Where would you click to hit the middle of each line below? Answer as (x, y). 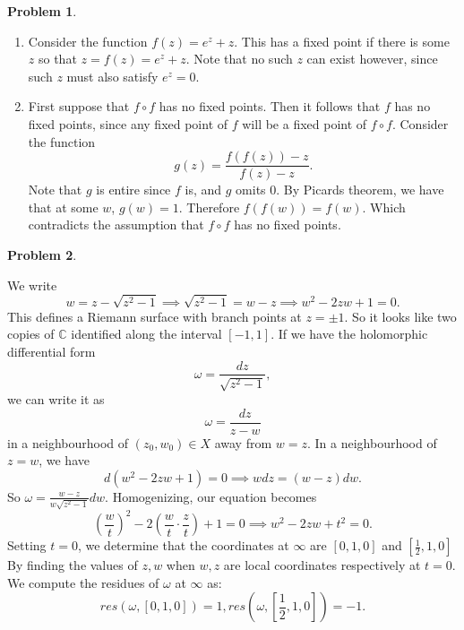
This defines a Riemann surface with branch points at (155, 316)
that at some (63, 207)
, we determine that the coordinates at (183, 545)
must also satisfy (112, 76)
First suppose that (79, 106)
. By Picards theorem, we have (360, 190)
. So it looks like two (400, 316)
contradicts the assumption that (116, 224)
